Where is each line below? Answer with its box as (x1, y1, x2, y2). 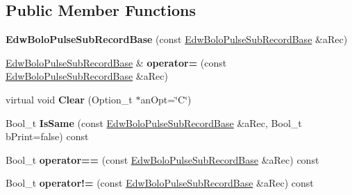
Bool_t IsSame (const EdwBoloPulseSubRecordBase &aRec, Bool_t (6, 115, 302, 130)
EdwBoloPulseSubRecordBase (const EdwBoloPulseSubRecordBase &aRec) (6, 32, 348, 46)
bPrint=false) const (6, 129, 89, 144)
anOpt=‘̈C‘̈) (140, 92, 192, 106)
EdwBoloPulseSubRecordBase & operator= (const (6, 55, 227, 69)
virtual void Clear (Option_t (6, 92, 133, 106)
